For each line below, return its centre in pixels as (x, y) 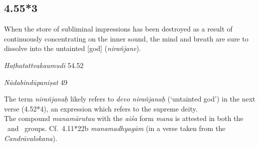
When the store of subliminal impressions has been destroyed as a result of (118, 29)
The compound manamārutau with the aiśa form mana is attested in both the (124, 118)
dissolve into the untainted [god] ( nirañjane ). (73, 48)
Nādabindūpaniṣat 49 (36, 82)
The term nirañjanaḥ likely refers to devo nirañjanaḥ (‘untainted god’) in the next (130, 99)
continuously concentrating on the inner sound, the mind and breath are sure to (126, 38)
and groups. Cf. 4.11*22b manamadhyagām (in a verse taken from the (116, 128)
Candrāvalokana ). (31, 138)
